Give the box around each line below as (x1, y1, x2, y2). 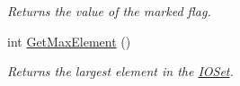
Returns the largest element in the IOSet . (7, 62, 234, 81)
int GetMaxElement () (7, 31, 131, 50)
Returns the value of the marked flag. (7, 2, 211, 20)
